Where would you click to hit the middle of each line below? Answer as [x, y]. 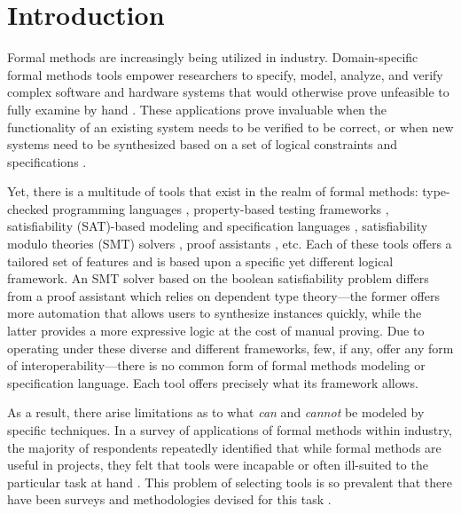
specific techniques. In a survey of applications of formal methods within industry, [230, 430]
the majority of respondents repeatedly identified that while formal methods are [224, 447]
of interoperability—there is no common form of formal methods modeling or [216, 365]
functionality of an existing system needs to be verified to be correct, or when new [230, 127]
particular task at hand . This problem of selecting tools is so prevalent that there [230, 482]
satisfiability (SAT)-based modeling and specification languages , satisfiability [218, 226]
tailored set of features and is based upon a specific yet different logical [200, 261]
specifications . [47, 161]
